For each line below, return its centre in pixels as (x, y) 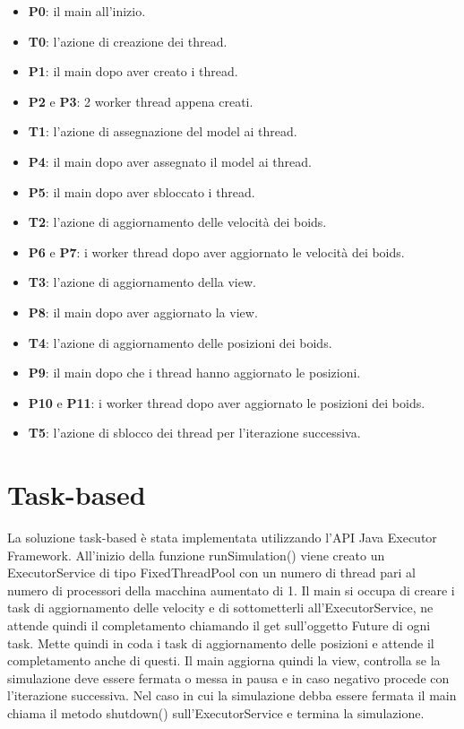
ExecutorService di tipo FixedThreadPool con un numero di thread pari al (211, 573)
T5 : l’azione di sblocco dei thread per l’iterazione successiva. (194, 433)
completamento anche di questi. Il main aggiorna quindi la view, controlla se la (224, 660)
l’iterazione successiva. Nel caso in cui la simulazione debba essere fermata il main (232, 695)
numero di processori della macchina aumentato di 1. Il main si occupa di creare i (231, 590)
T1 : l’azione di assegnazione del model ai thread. (163, 131)
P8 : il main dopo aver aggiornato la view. (143, 312)
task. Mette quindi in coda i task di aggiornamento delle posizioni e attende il (221, 642)
